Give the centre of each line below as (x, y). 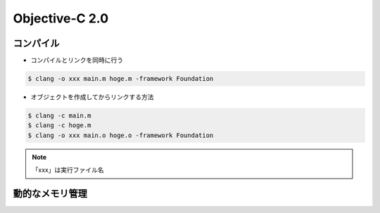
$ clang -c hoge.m (59, 125)
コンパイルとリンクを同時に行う (77, 60)
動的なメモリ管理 (50, 193)
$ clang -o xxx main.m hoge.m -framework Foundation (121, 79)
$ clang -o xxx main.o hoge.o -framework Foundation (121, 135)
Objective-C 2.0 (61, 18)
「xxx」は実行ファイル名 (68, 170)
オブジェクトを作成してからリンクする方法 (92, 97)
